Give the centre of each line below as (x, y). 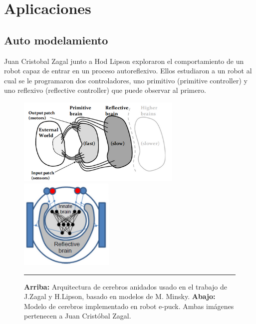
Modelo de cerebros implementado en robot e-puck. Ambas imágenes (129, 306)
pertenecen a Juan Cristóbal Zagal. (78, 316)
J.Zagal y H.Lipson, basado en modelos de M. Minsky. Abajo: (120, 296)
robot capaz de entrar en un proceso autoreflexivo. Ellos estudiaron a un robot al (128, 71)
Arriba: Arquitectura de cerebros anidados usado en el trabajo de (126, 286)
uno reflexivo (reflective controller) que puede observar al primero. (105, 90)
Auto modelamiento (56, 40)
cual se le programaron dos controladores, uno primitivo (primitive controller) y (126, 80)
